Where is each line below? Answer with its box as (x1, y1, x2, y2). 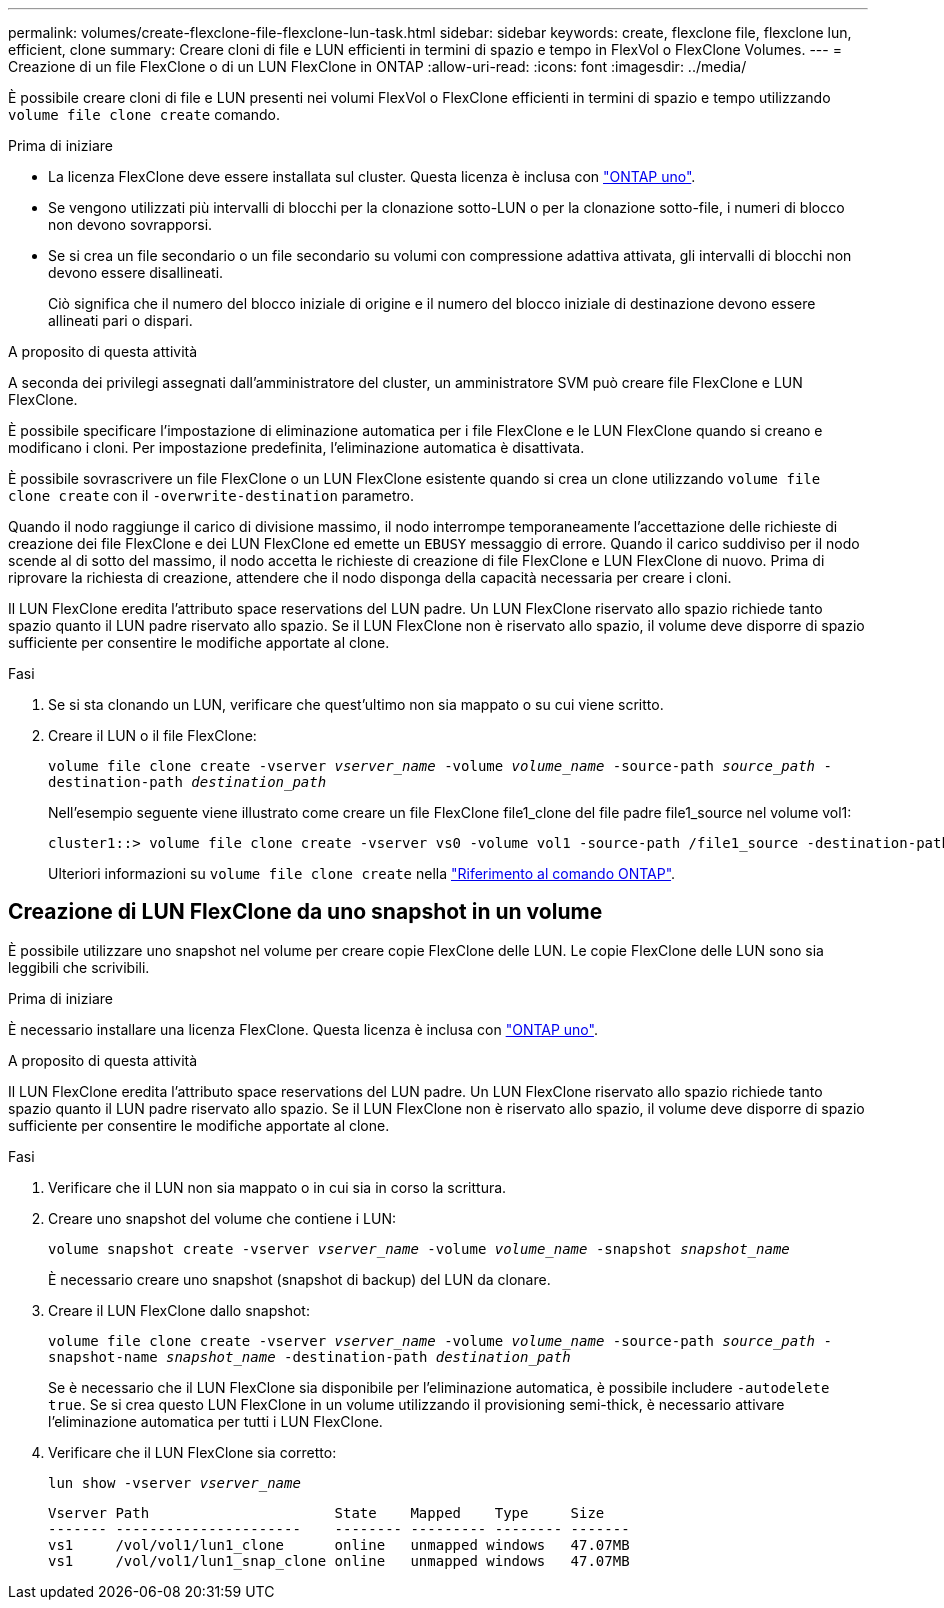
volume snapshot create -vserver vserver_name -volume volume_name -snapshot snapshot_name (48, 1240, 790, 1257)
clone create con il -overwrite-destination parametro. (8, 487, 414, 504)
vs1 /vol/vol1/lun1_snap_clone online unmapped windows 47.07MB (48, 1552, 630, 1569)
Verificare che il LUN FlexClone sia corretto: (48, 1443, 337, 1461)
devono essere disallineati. (48, 264, 224, 281)
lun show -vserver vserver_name (48, 1474, 301, 1491)
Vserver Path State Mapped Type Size (48, 1504, 605, 1521)
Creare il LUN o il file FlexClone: (48, 727, 257, 744)
